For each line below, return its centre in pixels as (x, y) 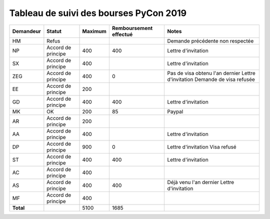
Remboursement (132, 28)
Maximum (94, 31)
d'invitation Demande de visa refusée (211, 79)
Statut (54, 31)
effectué (122, 34)
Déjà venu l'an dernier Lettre (201, 182)
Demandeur (26, 31)
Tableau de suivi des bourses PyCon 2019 (98, 13)
